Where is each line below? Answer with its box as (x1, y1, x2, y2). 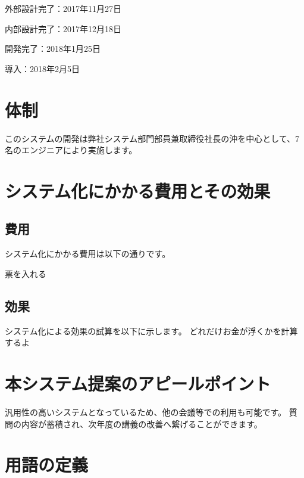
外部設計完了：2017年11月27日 (5, 2, 121, 14)
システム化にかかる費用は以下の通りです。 (5, 247, 171, 260)
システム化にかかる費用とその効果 (5, 178, 271, 203)
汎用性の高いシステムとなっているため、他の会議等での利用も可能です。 (5, 405, 287, 418)
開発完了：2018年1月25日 (5, 42, 101, 55)
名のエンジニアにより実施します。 (5, 144, 137, 156)
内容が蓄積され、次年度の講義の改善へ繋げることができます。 (21, 417, 262, 430)
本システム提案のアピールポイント (5, 371, 271, 396)
